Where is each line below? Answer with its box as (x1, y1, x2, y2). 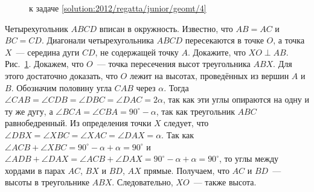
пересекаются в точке (185, 34, 264, 46)
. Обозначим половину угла (11, 81, 112, 94)
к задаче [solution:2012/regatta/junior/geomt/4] (29, 2, 207, 14)
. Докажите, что (187, 45, 246, 58)
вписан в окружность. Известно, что (99, 22, 233, 34)
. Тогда (164, 81, 189, 94)
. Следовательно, (112, 176, 173, 188)
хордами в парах (5, 164, 65, 176)
